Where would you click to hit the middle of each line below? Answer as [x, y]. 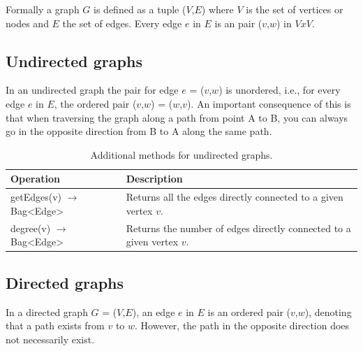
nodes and [27, 23]
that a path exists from [55, 325]
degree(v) [31, 228]
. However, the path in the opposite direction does [242, 325]
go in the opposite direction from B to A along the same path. [139, 131]
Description [154, 179]
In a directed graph [47, 311]
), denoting [328, 311]
